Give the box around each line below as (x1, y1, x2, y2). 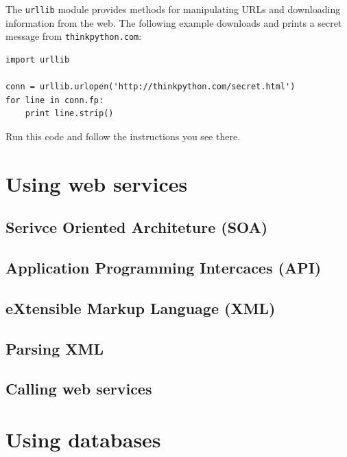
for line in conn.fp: (5, 95, 104, 105)
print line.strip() (25, 109, 114, 119)
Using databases (5, 425, 161, 453)
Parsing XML (5, 337, 104, 359)
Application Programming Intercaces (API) (5, 257, 322, 278)
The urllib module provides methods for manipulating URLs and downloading (5, 2, 341, 16)
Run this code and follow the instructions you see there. (5, 129, 241, 143)
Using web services (5, 169, 188, 197)
